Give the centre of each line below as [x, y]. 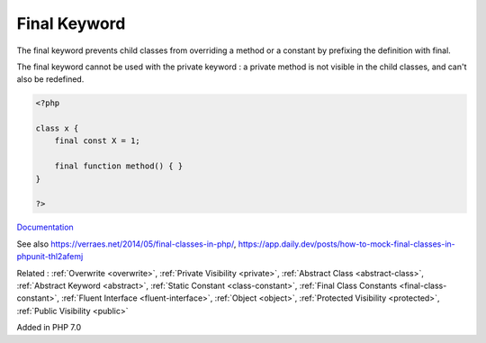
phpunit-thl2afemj [50, 257]
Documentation [45, 227]
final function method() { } [119, 166]
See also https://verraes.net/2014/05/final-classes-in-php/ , [126, 244]
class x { [57, 129]
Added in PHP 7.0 [49, 328]
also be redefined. [50, 79]
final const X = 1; [98, 141]
